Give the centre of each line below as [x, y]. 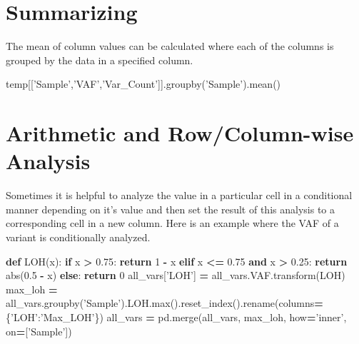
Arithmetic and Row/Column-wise [180, 133]
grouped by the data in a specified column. [100, 60]
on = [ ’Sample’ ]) [39, 331]
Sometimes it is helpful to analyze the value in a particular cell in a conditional [179, 195]
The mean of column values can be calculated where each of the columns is [170, 46]
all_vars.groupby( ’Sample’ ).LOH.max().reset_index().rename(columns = [165, 303]
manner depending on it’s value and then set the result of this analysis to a [170, 209]
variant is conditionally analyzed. [78, 237]
